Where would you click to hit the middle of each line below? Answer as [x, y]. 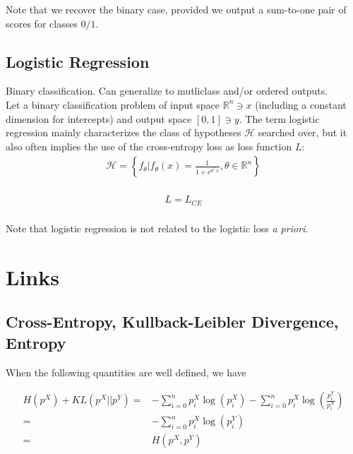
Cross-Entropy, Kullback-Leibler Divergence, [172, 322]
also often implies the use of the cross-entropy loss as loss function [149, 146]
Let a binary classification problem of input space [113, 104]
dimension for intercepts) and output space [99, 118]
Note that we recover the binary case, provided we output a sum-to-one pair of [176, 9]
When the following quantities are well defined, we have [126, 372]
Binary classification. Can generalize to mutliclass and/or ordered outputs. [167, 91]
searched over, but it [303, 132]
